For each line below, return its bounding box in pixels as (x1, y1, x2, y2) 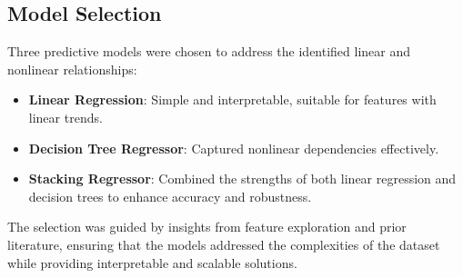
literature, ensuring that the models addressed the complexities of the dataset (7, 234, 440, 253)
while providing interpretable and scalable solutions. (7, 253, 297, 272)
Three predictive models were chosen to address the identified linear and (7, 42, 411, 61)
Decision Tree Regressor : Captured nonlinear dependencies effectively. (28, 138, 439, 157)
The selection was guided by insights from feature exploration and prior (7, 217, 407, 236)
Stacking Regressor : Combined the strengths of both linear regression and (28, 169, 457, 188)
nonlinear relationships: (7, 59, 137, 78)
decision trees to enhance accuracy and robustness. (28, 186, 312, 205)
